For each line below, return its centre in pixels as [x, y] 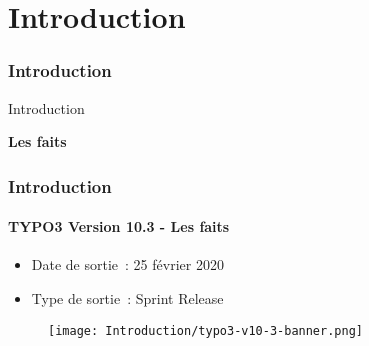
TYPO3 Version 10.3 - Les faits [119, 226]
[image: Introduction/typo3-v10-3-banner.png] [205, 330]
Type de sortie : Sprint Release [127, 298]
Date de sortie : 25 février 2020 [127, 264]
